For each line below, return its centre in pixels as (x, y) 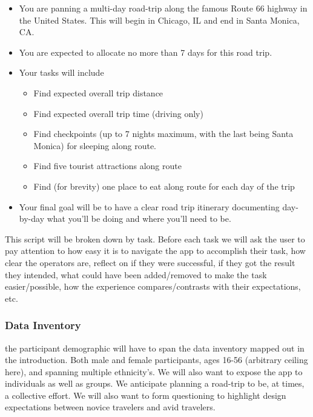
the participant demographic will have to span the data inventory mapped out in (155, 348)
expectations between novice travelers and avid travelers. (110, 407)
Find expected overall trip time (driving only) (118, 113)
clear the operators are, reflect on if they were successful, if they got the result (150, 262)
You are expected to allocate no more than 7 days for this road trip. (146, 52)
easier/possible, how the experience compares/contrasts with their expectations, (153, 286)
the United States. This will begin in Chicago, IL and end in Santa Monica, (159, 20)
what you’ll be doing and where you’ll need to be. (139, 219)
